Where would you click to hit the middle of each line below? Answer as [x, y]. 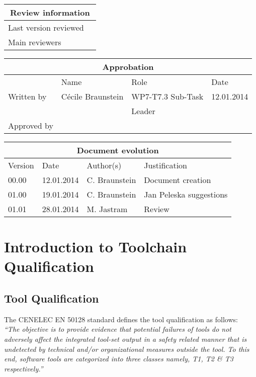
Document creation [178, 180]
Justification [165, 165]
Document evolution [118, 150]
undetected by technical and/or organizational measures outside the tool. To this [127, 349]
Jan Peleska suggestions [186, 194]
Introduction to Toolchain [96, 247]
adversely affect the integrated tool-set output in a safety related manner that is [125, 339]
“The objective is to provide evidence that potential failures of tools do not [118, 329]
